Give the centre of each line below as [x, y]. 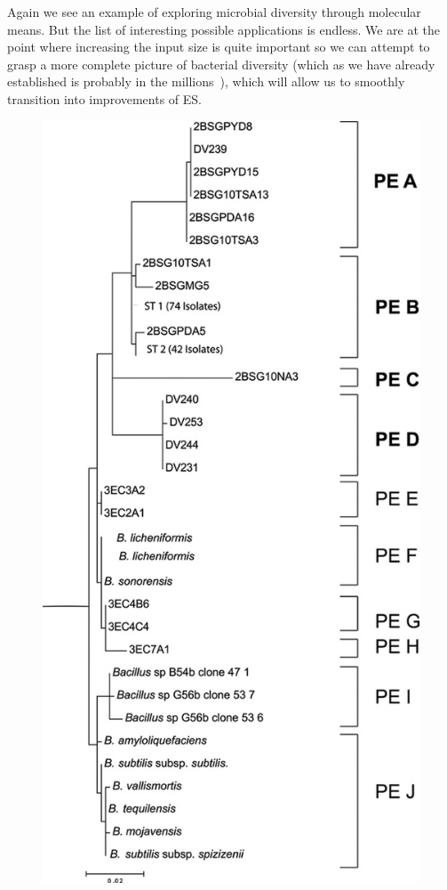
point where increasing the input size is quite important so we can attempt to [219, 47]
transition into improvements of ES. [105, 98]
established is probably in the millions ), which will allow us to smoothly [206, 81]
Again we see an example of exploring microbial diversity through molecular [214, 12]
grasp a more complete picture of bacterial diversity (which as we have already [221, 64]
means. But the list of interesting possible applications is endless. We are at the [224, 29]
